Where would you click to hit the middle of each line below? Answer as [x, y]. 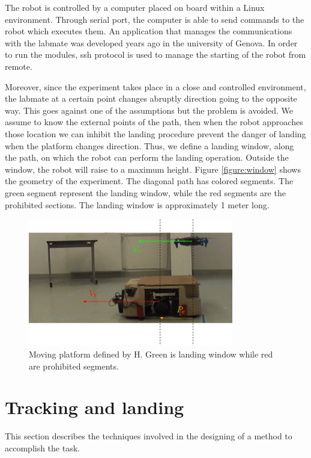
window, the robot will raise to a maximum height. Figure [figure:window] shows [153, 169]
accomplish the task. [42, 447]
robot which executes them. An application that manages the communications [149, 31]
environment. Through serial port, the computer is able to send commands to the [155, 19]
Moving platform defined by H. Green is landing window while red [151, 354]
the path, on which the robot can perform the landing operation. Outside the [147, 157]
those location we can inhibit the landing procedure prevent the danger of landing [155, 133]
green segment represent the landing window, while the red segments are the [145, 192]
